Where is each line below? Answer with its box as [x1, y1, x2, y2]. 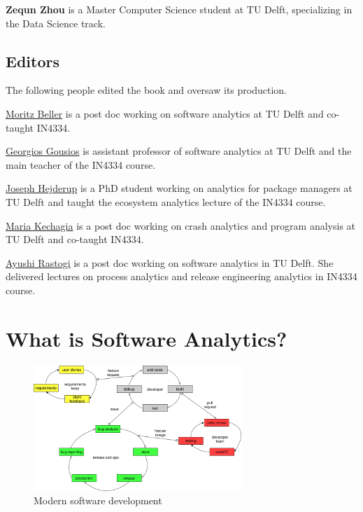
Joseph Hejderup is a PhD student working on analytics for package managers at [6, 181, 353, 195]
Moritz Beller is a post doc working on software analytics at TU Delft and [6, 106, 324, 120]
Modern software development [34, 493, 162, 508]
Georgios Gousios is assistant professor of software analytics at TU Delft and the [6, 144, 352, 158]
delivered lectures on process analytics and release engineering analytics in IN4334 [6, 269, 357, 284]
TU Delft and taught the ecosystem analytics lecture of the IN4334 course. [6, 194, 326, 209]
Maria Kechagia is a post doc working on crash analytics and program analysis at [6, 218, 356, 233]
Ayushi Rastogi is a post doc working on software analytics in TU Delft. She [6, 255, 334, 270]
